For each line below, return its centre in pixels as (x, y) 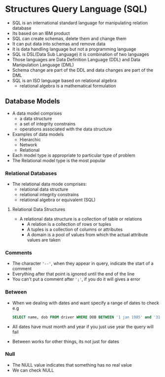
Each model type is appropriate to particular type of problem (74, 155)
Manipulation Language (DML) (43, 65)
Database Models (33, 102)
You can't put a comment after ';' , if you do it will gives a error (76, 279)
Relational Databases (31, 173)
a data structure (36, 118)
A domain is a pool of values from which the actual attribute (87, 235)
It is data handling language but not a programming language (74, 49)
